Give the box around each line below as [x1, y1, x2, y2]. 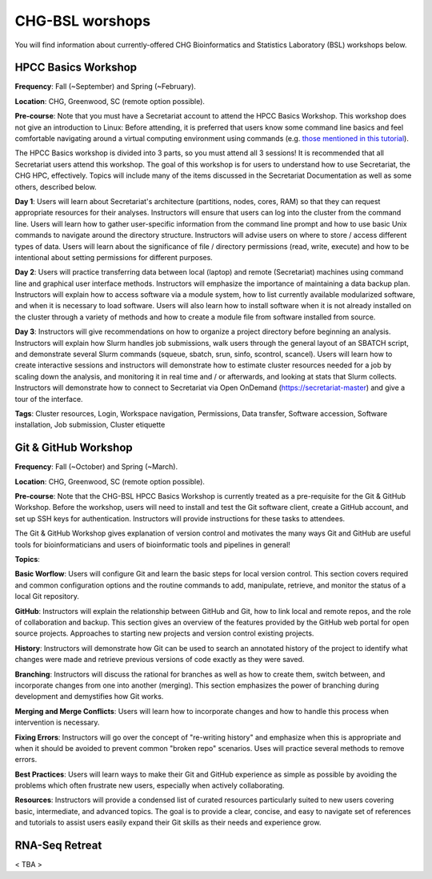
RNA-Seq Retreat [14, 839, 102, 853]
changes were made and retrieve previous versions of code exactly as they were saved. [14, 655, 305, 664]
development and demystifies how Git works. [14, 692, 164, 701]
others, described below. [14, 182, 97, 191]
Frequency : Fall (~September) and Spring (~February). [14, 82, 196, 91]
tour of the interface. [14, 394, 83, 403]
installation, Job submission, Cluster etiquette [14, 420, 166, 430]
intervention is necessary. [14, 717, 100, 728]
